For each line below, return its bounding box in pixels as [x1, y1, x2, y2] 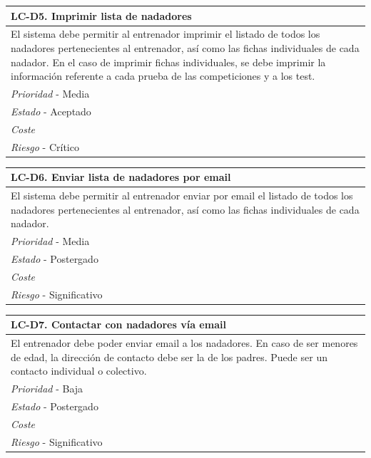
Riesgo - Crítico [11, 139, 79, 154]
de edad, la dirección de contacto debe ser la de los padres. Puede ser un [11, 349, 327, 364]
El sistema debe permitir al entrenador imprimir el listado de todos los [11, 26, 320, 41]
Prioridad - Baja [11, 380, 83, 395]
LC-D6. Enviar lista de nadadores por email [11, 170, 231, 184]
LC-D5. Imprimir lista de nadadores [11, 8, 192, 23]
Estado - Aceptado [11, 103, 91, 118]
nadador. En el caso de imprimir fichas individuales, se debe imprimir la [11, 54, 326, 69]
